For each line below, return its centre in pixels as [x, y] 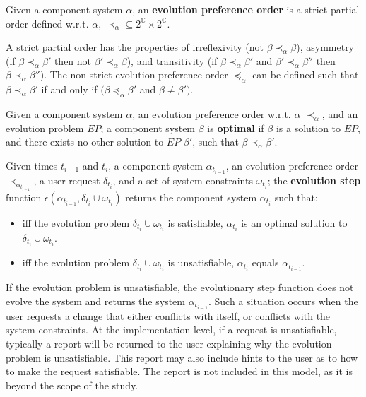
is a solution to [308, 128]
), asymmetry [325, 47]
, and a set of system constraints [183, 180]
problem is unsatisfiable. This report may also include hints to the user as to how [182, 357]
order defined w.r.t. [47, 23]
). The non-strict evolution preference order [134, 75]
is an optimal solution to [294, 222]
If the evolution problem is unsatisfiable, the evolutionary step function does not [180, 287]
